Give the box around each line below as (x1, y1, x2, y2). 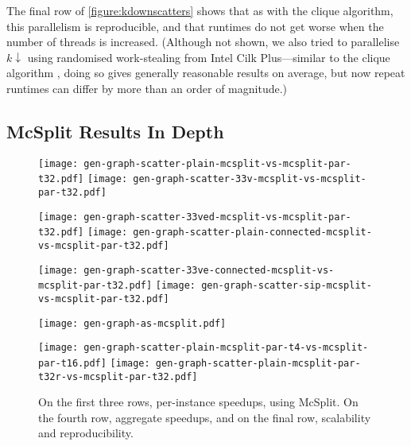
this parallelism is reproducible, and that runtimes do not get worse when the (6, 17, 384, 34)
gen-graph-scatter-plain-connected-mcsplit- (133, 227, 372, 239)
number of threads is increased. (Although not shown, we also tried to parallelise (6, 33, 400, 50)
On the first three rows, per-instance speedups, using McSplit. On (38, 394, 359, 410)
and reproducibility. (38, 425, 134, 441)
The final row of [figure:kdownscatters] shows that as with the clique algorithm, (6, 2, 394, 18)
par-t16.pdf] (38, 357, 107, 369)
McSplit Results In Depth (6, 118, 224, 143)
